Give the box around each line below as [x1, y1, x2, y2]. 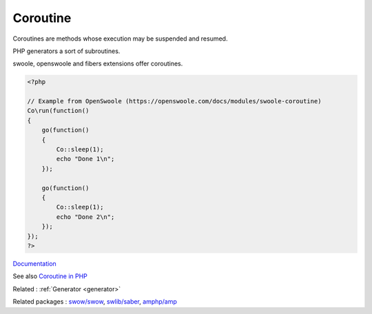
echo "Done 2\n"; [56, 213, 115, 220]
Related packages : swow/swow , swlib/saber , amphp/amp [12, 297, 177, 306]
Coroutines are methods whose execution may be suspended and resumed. [12, 34, 228, 43]
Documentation [12, 259, 56, 268]
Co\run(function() [27, 107, 90, 115]
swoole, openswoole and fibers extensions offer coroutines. [12, 59, 183, 68]
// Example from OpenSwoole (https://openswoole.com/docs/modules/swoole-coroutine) [27, 97, 322, 105]
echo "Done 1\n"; [56, 155, 115, 163]
